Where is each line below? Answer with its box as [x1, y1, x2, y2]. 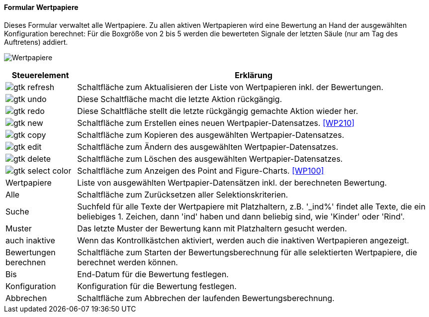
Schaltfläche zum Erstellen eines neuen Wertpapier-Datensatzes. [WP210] [77, 117, 355, 128]
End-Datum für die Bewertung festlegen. [77, 269, 229, 279]
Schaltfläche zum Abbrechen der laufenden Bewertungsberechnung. [77, 293, 335, 303]
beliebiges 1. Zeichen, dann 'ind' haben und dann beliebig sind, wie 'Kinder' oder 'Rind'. [77, 211, 405, 221]
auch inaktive [5, 235, 55, 245]
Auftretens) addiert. [4, 37, 68, 46]
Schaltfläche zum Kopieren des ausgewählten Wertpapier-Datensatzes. [77, 129, 344, 140]
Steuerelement [11, 70, 69, 80]
